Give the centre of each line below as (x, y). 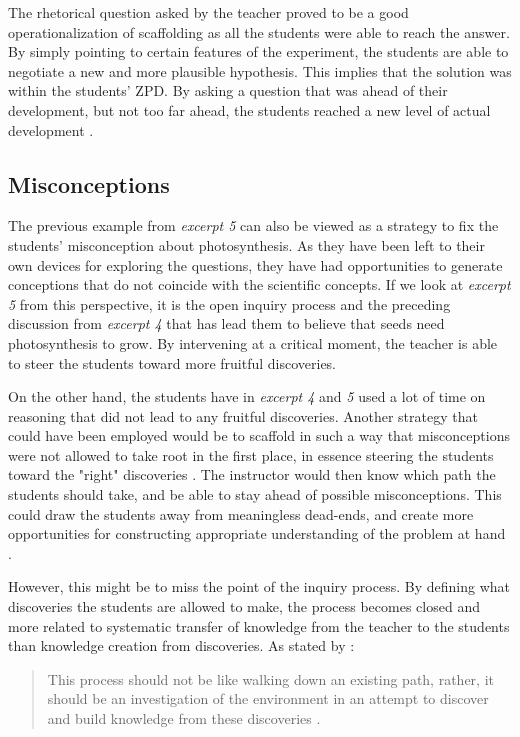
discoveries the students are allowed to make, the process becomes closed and (244, 606)
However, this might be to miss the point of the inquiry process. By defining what (259, 586)
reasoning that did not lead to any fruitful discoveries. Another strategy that (243, 415)
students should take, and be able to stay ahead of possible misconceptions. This (255, 494)
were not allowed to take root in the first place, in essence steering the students (251, 454)
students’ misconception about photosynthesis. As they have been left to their (246, 244)
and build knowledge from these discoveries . (184, 718)
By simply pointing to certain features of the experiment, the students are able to (258, 51)
